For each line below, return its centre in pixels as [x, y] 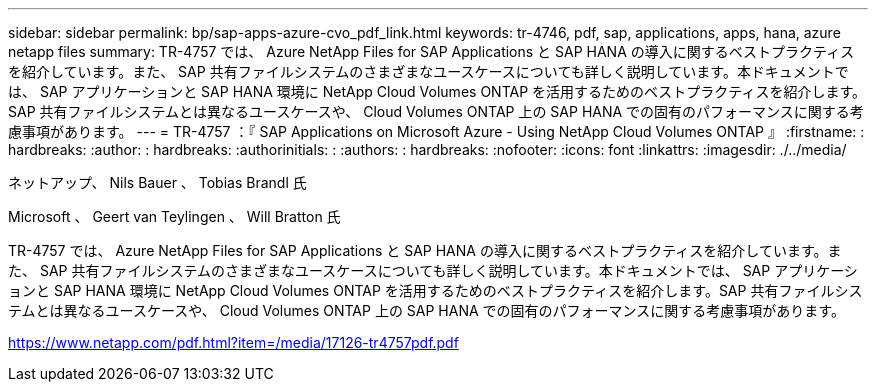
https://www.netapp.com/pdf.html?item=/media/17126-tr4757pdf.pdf [233, 342]
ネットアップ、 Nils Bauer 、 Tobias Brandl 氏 [157, 182]
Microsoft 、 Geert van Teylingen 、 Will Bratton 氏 [174, 216]
